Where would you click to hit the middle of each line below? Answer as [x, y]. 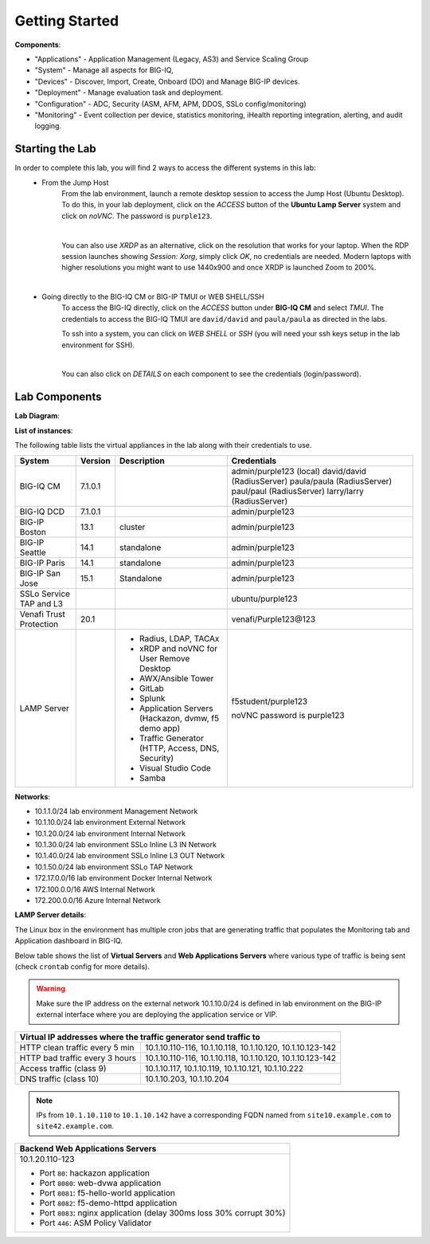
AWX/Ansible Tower [177, 678]
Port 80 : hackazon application [95, 1173]
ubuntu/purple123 [264, 598]
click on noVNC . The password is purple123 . [137, 216]
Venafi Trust [42, 614]
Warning [51, 989]
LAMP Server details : [51, 915]
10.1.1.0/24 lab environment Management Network [116, 811]
